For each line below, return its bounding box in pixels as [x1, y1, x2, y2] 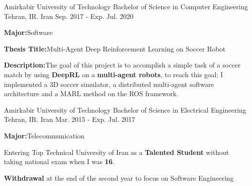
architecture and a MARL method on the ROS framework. [4, 88, 179, 99]
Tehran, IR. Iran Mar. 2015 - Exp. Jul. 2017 [4, 114, 135, 124]
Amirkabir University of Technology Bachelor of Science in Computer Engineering [4, 1, 248, 11]
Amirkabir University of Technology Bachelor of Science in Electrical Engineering [4, 104, 246, 115]
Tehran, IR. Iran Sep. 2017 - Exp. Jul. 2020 [4, 11, 134, 21]
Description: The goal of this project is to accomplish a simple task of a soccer [4, 60, 241, 70]
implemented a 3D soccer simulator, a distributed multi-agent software [4, 79, 214, 89]
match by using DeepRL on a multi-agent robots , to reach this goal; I [4, 69, 223, 79]
